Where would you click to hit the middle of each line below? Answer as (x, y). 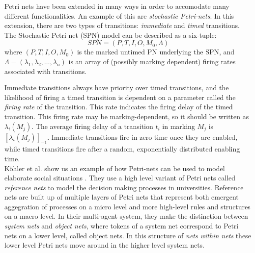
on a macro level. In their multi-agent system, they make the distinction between (126, 216)
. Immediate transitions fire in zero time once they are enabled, (142, 137)
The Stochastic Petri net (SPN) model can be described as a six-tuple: (111, 35)
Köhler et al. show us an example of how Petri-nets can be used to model (115, 168)
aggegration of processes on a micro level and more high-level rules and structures (127, 206)
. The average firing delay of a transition (92, 126)
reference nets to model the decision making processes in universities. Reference (124, 187)
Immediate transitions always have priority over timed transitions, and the (117, 88)
